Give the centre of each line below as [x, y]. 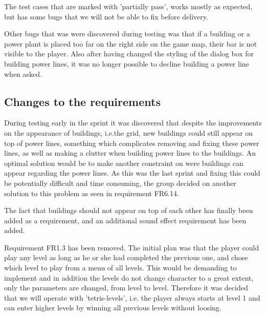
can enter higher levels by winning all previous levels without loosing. [113, 308]
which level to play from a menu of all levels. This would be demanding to [120, 268]
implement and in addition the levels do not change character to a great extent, [129, 277]
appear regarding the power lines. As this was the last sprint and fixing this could [132, 173]
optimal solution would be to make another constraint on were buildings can [124, 163]
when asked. [23, 73]
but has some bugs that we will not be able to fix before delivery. [106, 16]
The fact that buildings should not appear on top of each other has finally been [129, 210]
